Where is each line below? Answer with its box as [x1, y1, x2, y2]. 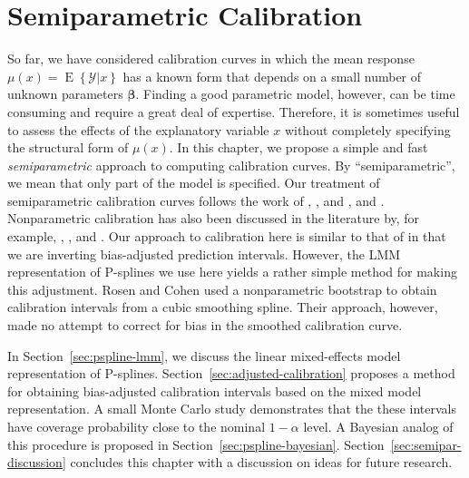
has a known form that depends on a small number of [122, 66, 422, 85]
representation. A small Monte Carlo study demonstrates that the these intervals [7, 399, 456, 418]
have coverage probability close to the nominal [7, 417, 266, 435]
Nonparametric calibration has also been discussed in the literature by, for [7, 209, 420, 228]
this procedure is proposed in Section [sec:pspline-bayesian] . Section [7, 434, 385, 454]
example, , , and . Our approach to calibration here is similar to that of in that [7, 227, 446, 246]
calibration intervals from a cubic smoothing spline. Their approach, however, [7, 298, 438, 317]
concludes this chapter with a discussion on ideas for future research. [70, 453, 453, 472]
